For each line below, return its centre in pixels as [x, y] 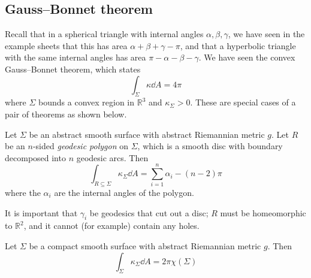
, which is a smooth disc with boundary [210, 146]
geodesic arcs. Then [112, 157]
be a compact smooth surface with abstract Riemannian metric [145, 245]
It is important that [41, 212]
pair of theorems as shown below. [66, 114]
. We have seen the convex [247, 57]
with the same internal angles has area [76, 57]
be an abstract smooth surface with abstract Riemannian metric [147, 134]
